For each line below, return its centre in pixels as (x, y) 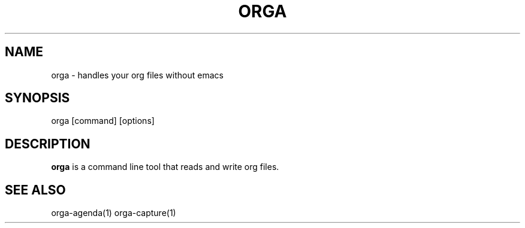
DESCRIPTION (48, 144)
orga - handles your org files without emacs (137, 75)
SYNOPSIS (37, 98)
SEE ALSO (35, 190)
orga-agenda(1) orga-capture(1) (114, 213)
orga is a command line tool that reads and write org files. (165, 167)
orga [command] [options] (103, 121)
